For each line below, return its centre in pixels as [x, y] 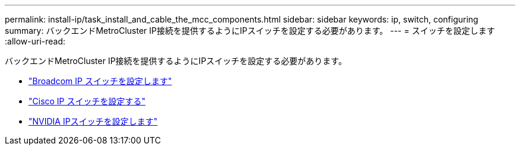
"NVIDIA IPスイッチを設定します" [93, 121]
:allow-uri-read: [35, 41]
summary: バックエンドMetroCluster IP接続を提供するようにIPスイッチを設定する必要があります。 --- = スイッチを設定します [250, 31]
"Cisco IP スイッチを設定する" [87, 101]
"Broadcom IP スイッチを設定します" [100, 81]
